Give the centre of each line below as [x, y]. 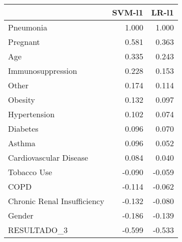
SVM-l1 [128, 12]
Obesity [21, 100]
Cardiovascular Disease [48, 157]
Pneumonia [28, 27]
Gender [21, 215]
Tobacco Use [30, 172]
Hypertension [31, 114]
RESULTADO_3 [38, 230]
